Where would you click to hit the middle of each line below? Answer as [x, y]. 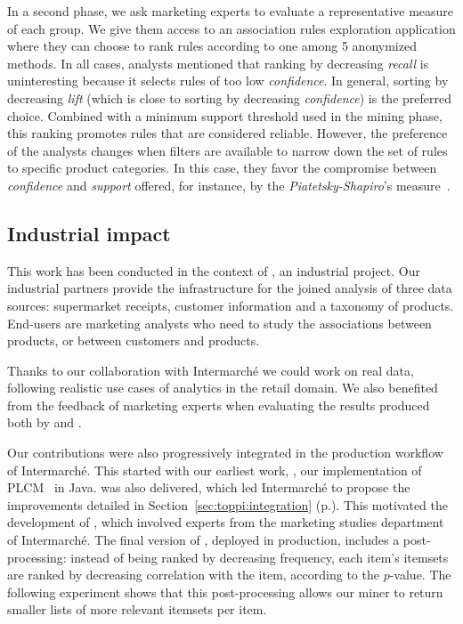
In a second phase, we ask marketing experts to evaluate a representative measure [231, 11]
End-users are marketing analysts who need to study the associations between [219, 323]
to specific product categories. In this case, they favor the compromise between [222, 168]
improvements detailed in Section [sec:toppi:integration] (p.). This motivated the [228, 504]
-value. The [420, 575]
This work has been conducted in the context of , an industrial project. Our [214, 270]
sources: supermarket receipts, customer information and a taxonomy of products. [231, 305]
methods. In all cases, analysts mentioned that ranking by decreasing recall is [218, 63]
